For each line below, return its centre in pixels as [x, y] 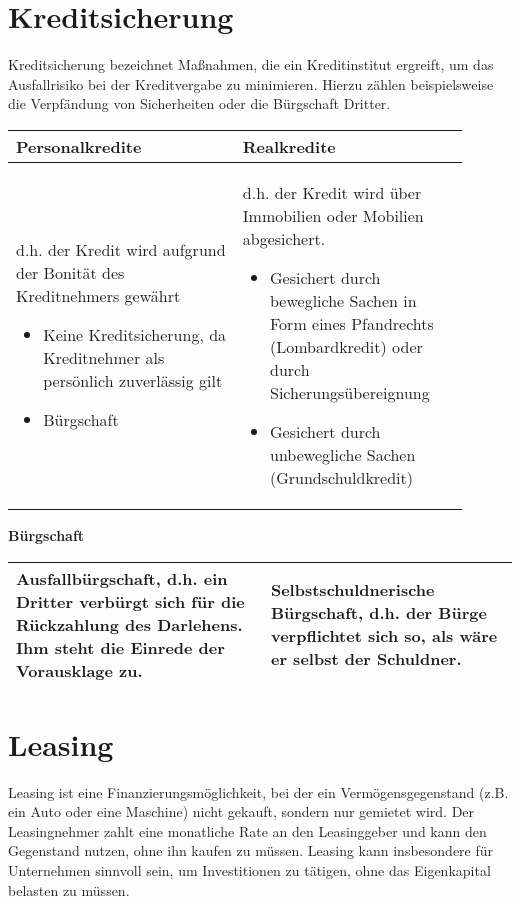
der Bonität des [70, 273]
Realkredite [289, 146]
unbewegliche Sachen [342, 454]
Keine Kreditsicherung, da [135, 335]
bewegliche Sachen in [343, 300]
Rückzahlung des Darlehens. [129, 624]
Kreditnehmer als [104, 358]
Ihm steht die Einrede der [120, 647]
